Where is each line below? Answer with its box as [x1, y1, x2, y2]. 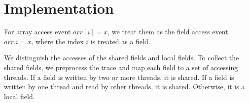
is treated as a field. [90, 36, 150, 46]
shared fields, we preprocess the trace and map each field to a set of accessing [4, 62, 238, 72]
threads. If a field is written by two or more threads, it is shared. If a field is [4, 72, 234, 82]
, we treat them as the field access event [107, 26, 228, 37]
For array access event [4, 26, 71, 37]
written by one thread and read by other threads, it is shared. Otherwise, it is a [4, 81, 245, 92]
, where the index [31, 36, 84, 46]
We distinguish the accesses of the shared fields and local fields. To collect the [4, 52, 239, 63]
